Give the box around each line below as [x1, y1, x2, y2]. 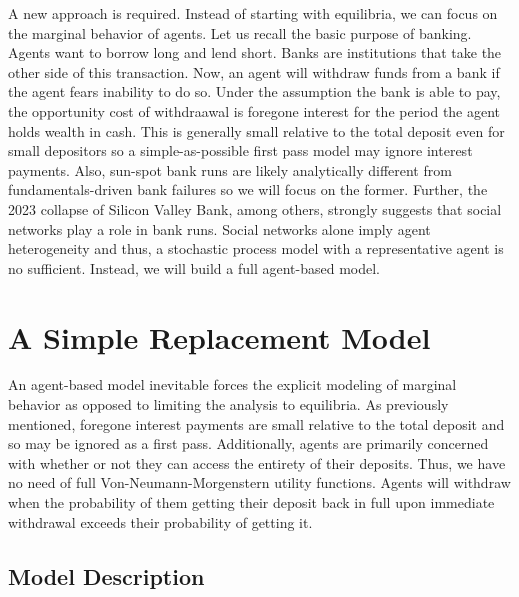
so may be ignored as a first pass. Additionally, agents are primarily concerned [8, 433, 489, 454]
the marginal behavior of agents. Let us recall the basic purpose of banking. [8, 22, 472, 43]
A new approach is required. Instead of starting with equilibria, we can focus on [8, 3, 498, 23]
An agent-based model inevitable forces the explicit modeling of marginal [8, 374, 457, 395]
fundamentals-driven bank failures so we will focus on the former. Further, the [8, 179, 488, 200]
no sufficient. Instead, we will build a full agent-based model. [8, 257, 381, 278]
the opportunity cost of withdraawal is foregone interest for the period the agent [8, 100, 501, 121]
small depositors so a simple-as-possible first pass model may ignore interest [8, 140, 473, 161]
